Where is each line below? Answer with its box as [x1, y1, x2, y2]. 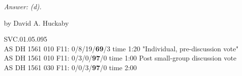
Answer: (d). [4, 1, 42, 11]
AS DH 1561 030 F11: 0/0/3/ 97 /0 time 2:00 [4, 62, 137, 72]
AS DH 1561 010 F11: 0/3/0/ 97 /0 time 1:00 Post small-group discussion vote [4, 53, 237, 63]
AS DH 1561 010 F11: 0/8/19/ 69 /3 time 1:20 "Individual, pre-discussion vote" [4, 43, 239, 53]
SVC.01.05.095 [4, 34, 47, 44]
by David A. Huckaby [4, 17, 69, 28]
